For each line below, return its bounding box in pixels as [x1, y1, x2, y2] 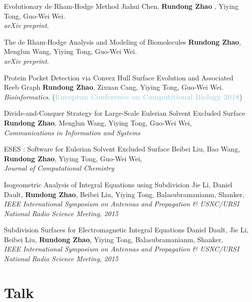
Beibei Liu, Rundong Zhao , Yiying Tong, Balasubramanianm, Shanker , [4, 234, 224, 244]
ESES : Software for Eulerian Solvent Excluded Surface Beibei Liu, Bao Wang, [4, 144, 240, 154]
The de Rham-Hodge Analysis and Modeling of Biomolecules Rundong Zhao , [4, 36, 241, 47]
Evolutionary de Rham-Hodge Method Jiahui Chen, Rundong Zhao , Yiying [4, 1, 239, 11]
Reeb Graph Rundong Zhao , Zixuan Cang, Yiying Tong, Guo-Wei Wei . [4, 82, 224, 92]
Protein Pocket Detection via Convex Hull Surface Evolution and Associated [4, 72, 233, 82]
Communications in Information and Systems [4, 127, 140, 137]
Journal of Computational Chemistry [4, 163, 115, 173]
